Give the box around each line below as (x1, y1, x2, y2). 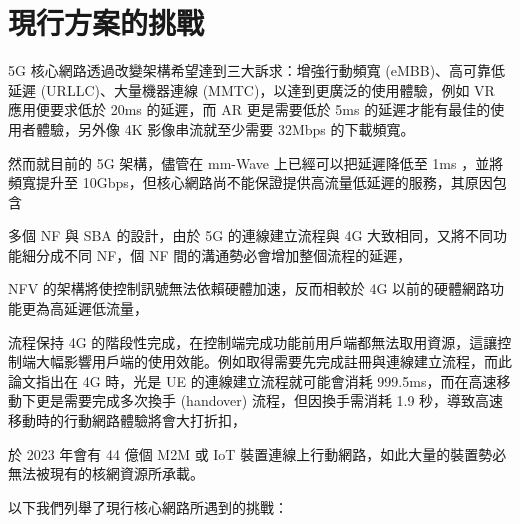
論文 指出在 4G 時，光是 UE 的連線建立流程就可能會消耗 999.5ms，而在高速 (8, 370, 497, 391)
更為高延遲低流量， (21, 298, 148, 319)
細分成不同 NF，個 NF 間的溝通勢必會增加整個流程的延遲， (21, 244, 412, 265)
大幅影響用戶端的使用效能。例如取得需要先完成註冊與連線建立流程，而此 (35, 351, 512, 372)
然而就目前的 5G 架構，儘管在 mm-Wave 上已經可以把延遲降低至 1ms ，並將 (8, 152, 504, 173)
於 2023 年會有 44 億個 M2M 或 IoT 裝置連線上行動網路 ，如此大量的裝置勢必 (8, 443, 507, 464)
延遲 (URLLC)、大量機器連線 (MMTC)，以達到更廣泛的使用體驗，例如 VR (8, 79, 495, 100)
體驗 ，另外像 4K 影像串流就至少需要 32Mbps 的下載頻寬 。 (35, 118, 415, 139)
